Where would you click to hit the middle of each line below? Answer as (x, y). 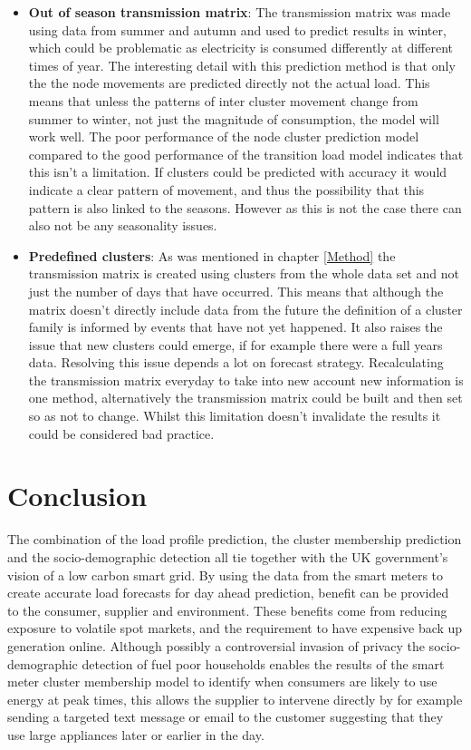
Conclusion (77, 496)
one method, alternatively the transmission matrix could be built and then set (245, 398)
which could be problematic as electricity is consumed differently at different (240, 48)
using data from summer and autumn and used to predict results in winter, (237, 29)
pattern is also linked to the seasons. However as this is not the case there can (245, 207)
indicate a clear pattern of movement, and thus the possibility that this (226, 189)
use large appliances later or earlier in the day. (136, 734)
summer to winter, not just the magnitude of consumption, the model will (234, 118)
